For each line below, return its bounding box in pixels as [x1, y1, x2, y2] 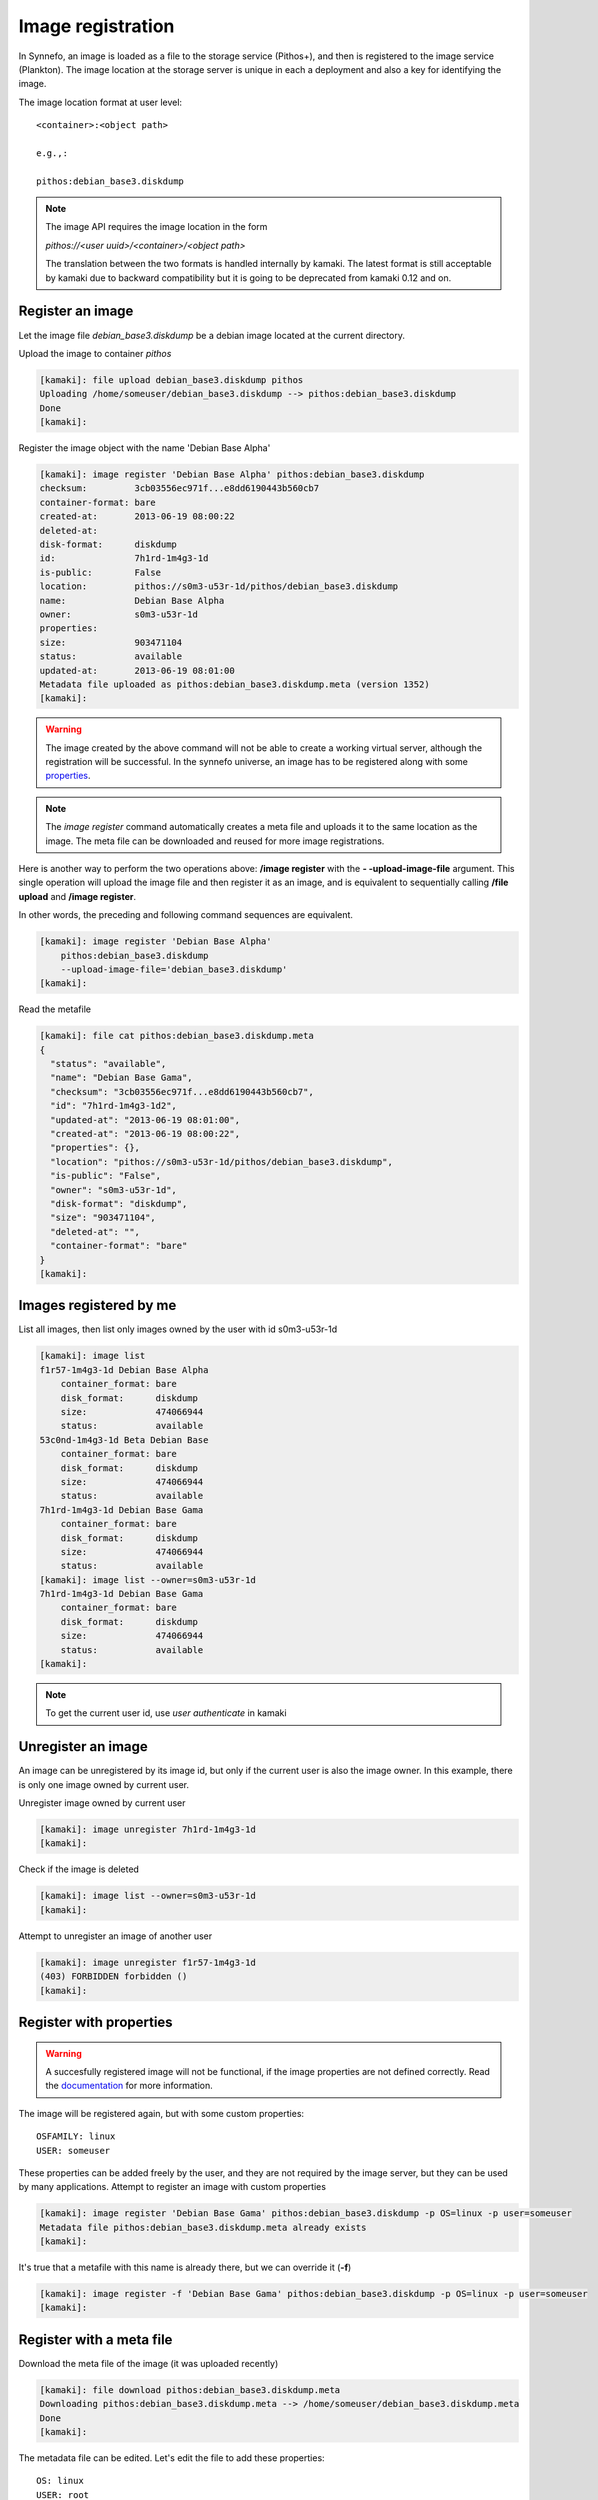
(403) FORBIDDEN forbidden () [39, 1971, 188, 1982]
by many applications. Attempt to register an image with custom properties [18, 2181, 327, 2193]
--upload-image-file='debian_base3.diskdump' [60, 963, 288, 975]
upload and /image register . [18, 890, 137, 902]
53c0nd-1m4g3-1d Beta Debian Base [39, 1434, 209, 1445]
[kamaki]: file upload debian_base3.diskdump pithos [39, 374, 304, 385]
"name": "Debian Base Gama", [50, 1072, 194, 1084]
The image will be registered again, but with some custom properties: [18, 2107, 305, 2119]
